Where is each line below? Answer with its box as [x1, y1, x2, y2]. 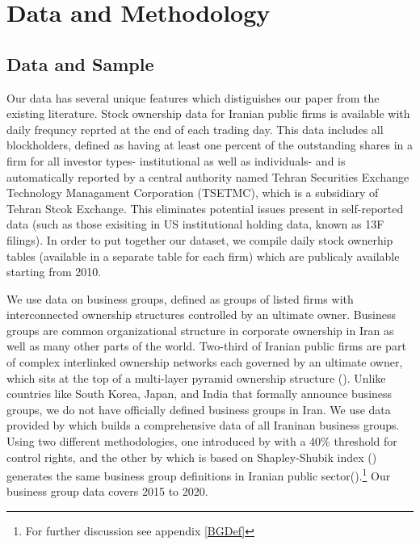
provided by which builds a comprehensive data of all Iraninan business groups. [6, 417, 400, 434]
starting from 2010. [6, 263, 102, 280]
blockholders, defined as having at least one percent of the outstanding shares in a [6, 136, 414, 153]
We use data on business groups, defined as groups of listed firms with [6, 290, 354, 307]
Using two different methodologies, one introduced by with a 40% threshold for [6, 433, 397, 450]
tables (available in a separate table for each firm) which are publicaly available [6, 247, 400, 264]
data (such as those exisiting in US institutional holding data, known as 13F [6, 216, 384, 233]
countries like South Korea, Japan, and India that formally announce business [6, 385, 393, 402]
